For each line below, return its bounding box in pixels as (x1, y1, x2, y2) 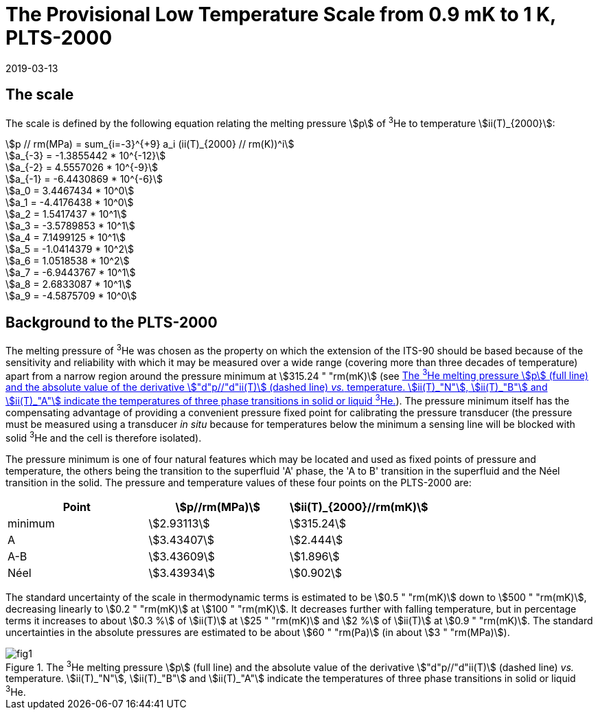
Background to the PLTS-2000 (5, 313, 218, 331)
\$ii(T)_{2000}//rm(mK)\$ (289, 499, 428, 514)
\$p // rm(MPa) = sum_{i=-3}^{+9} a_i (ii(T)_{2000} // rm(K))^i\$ (5, 138, 295, 150)
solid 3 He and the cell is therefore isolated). (5, 430, 202, 444)
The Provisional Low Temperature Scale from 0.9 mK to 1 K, (5, 3, 556, 26)
